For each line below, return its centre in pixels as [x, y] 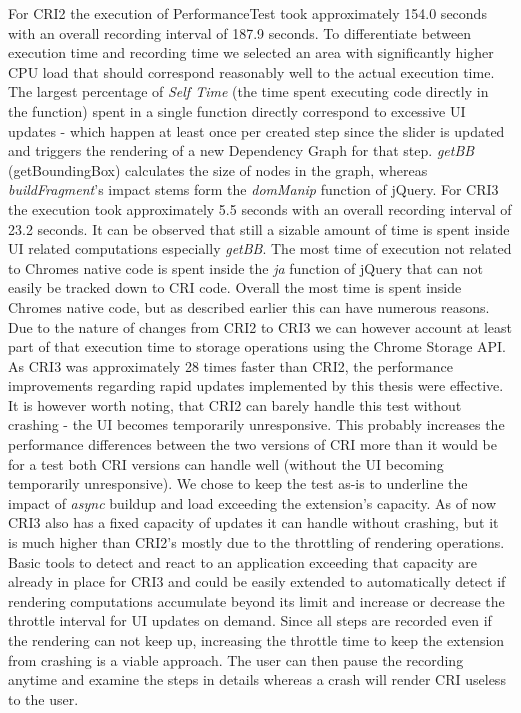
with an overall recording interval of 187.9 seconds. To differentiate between [240, 32]
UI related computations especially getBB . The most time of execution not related [260, 248]
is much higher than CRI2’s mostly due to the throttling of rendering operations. [256, 542]
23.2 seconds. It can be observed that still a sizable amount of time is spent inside [259, 228]
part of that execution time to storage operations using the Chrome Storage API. [257, 346]
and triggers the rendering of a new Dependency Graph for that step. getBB [241, 150]
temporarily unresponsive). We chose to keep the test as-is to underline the [238, 483]
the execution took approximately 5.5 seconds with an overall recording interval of [260, 208]
